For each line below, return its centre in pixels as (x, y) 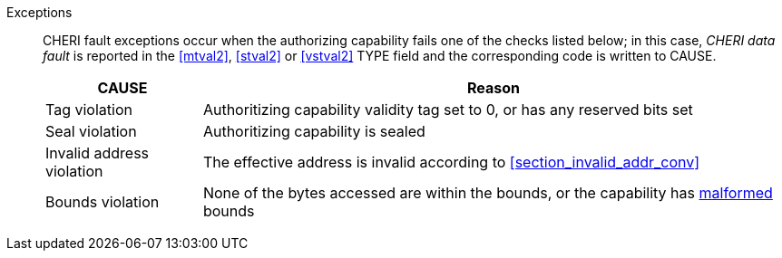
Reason (493, 88)
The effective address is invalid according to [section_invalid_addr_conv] (451, 162)
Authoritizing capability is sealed (314, 131)
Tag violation (89, 110)
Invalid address (98, 153)
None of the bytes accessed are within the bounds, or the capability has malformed (488, 193)
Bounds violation (103, 202)
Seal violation (91, 131)
